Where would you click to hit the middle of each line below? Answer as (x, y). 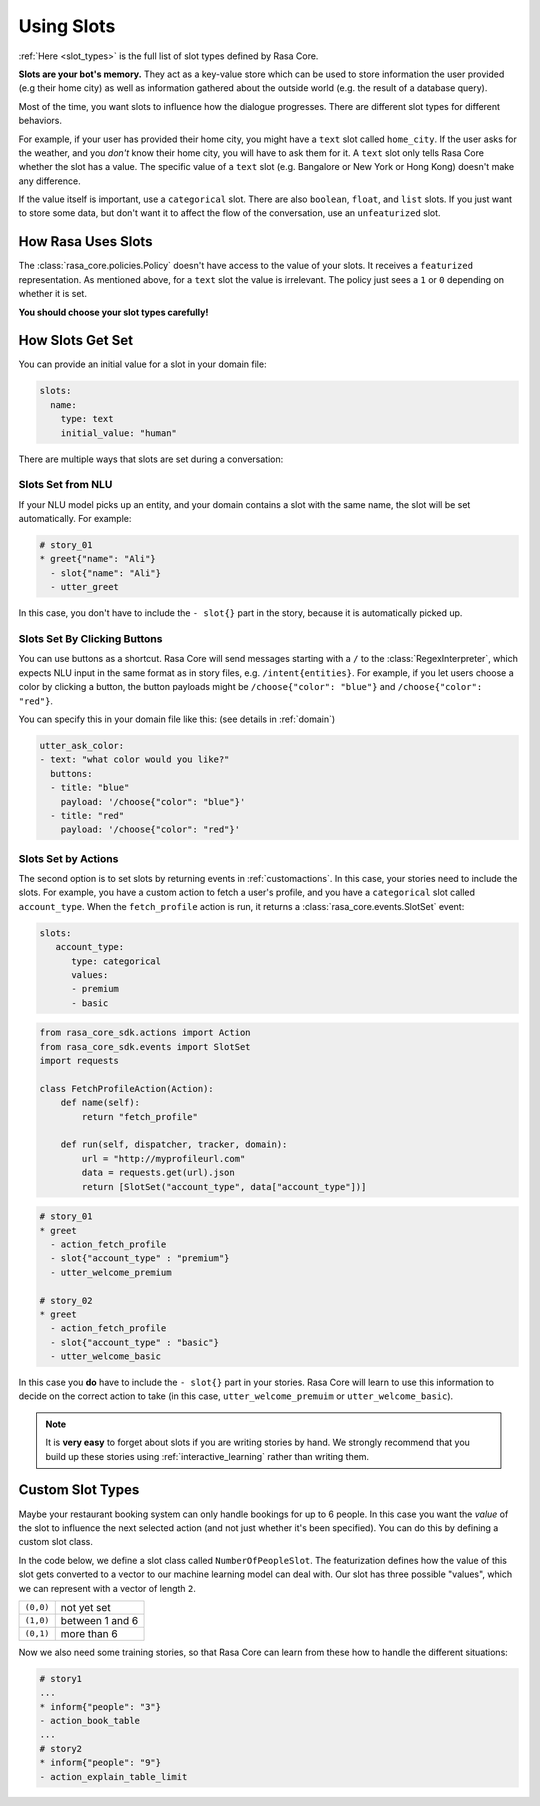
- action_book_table (89, 1721)
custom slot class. (56, 1542)
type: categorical (116, 961)
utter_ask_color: (82, 745)
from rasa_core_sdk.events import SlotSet (145, 1046)
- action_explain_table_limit (113, 1776)
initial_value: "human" (118, 433)
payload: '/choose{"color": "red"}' (150, 829)
